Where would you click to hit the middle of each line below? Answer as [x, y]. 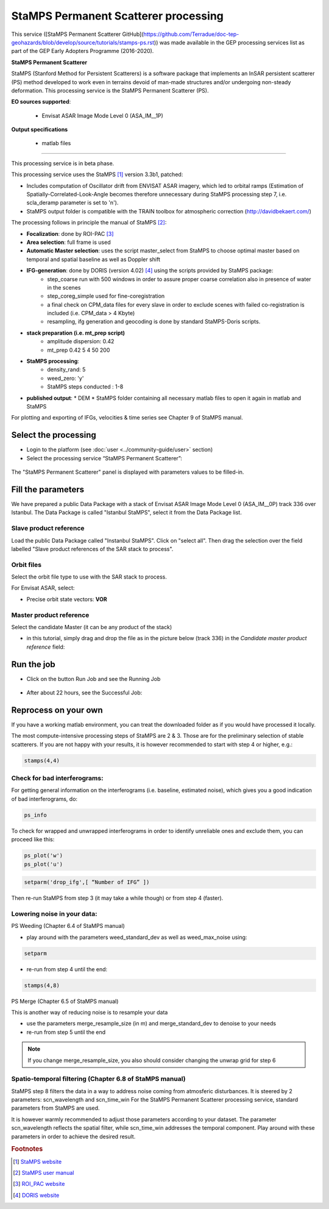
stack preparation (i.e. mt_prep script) [76, 333]
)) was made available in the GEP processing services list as [229, 42]
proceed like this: [33, 840]
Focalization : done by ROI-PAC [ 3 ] [70, 234]
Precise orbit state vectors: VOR [67, 599]
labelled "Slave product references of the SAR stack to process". [92, 549]
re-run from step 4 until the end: [67, 969]
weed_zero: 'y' [65, 378]
